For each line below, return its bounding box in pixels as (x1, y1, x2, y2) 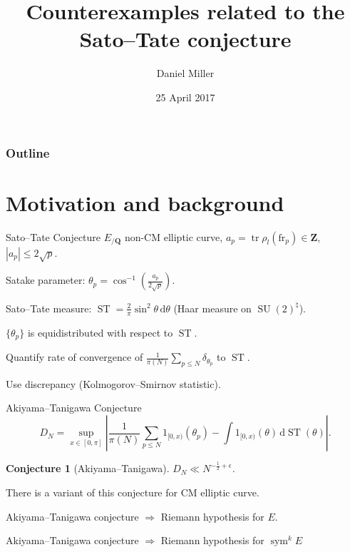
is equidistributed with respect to (27, 324, 173, 339)
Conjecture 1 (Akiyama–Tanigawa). (6, 461, 170, 476)
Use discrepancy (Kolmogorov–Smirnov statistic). (6, 376, 221, 391)
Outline (6, 143, 50, 161)
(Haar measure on (173, 300, 252, 315)
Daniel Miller (156, 66, 215, 81)
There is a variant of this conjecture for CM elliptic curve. (6, 485, 259, 500)
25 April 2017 (155, 89, 215, 104)
